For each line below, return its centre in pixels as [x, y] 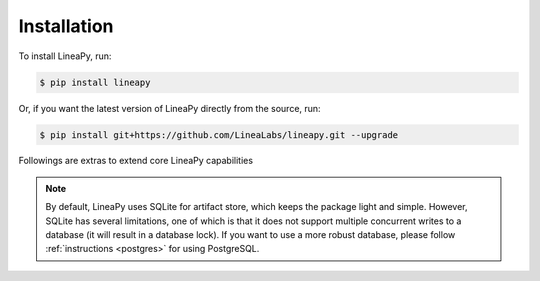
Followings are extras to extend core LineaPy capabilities [136, 161]
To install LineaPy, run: [65, 56]
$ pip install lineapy [95, 82]
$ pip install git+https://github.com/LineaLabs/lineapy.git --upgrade [219, 134]
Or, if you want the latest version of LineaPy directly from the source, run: [169, 108]
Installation [66, 26]
